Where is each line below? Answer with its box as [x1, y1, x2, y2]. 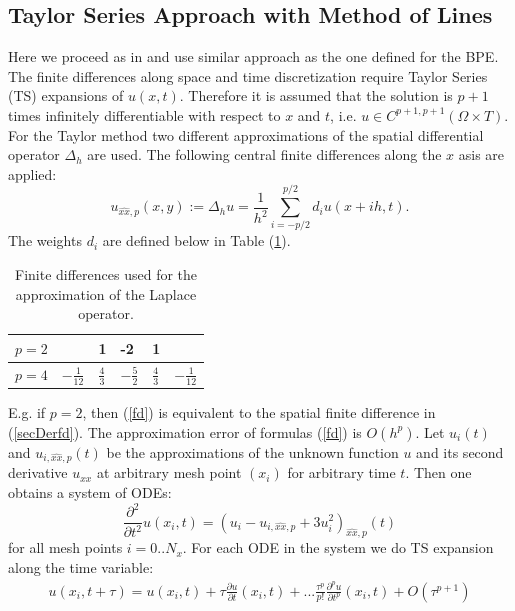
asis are [458, 144, 505, 165]
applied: [8, 163, 57, 184]
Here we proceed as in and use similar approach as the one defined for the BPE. [8, 46, 499, 67]
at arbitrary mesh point [96, 462, 242, 483]
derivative [8, 462, 68, 483]
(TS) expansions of [8, 85, 124, 106]
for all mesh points [8, 537, 123, 558]
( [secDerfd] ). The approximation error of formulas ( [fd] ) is [8, 421, 362, 442]
